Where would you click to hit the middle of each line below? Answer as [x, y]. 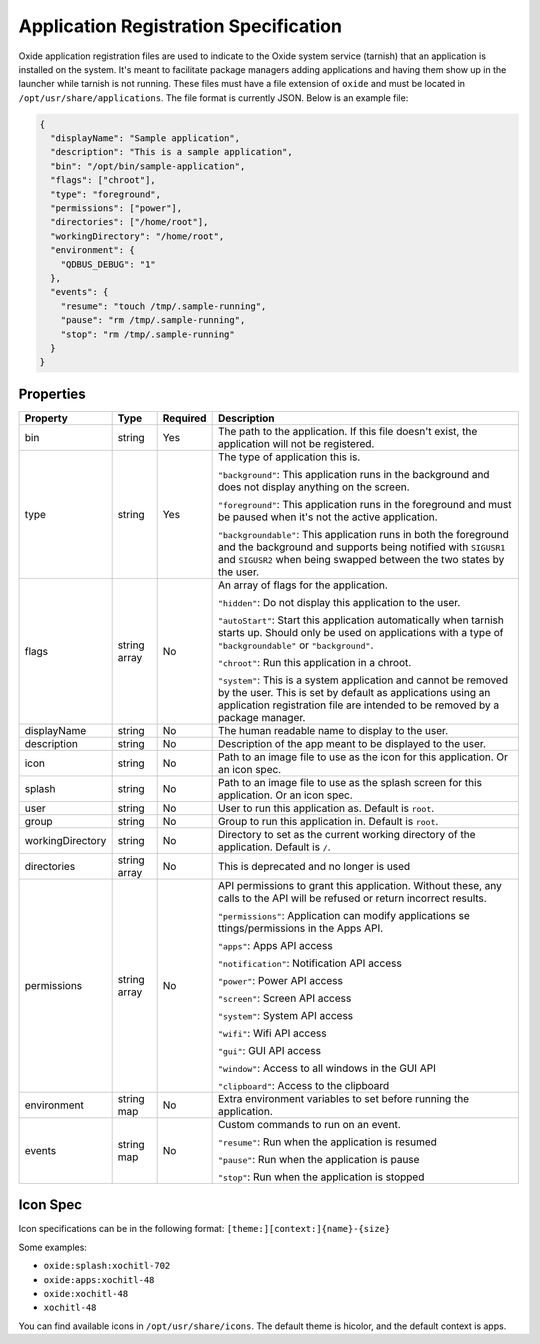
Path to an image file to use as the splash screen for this [349, 782]
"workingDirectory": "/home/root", [137, 236]
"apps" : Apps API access [275, 945]
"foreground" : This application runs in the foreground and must [364, 504]
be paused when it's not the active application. [328, 517]
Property [46, 418]
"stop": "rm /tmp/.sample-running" [147, 334]
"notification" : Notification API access [309, 963]
